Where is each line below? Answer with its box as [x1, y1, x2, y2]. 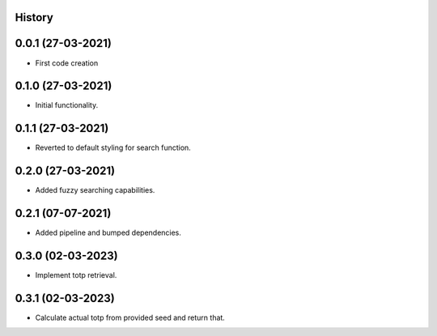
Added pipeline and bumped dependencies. [35, 228, 182, 238]
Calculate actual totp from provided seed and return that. [35, 313, 226, 322]
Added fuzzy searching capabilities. [35, 185, 155, 195]
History [15, 11, 54, 24]
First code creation [35, 57, 99, 68]
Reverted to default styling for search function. [35, 142, 192, 153]
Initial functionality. [35, 100, 99, 110]
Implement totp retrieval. [35, 270, 117, 280]
